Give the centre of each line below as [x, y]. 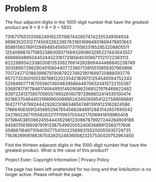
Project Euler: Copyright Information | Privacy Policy [57, 159]
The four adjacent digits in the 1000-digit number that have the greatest [77, 22]
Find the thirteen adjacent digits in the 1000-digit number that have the [76, 145]
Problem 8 [26, 9]
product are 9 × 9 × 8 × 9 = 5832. [39, 27]
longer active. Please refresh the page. [44, 174]
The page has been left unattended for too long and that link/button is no [78, 169]
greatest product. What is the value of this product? [57, 150]
